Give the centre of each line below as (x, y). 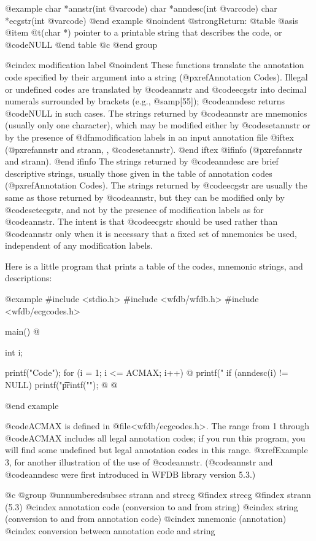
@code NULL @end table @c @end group (81, 44)
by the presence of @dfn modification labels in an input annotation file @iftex (149, 137)
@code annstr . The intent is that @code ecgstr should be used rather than (141, 221)
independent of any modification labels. (79, 245)
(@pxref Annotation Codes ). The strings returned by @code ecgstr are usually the (156, 185)
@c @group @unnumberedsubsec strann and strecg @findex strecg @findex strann (158, 495)
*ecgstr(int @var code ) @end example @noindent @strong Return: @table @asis (152, 20)
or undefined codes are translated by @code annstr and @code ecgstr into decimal (156, 89)
